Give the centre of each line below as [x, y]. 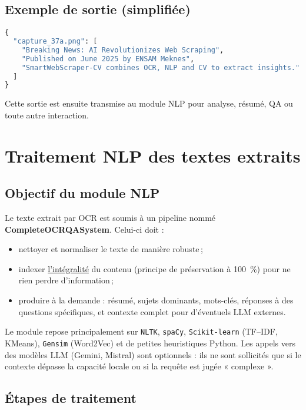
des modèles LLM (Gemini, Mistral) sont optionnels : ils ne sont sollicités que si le [153, 354]
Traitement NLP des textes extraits [153, 155]
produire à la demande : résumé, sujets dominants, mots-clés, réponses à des [156, 300]
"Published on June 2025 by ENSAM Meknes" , [108, 59]
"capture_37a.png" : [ [55, 42]
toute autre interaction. [47, 115]
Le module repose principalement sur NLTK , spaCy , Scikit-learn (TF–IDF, [141, 331]
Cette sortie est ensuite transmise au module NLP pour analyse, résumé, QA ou [149, 103]
